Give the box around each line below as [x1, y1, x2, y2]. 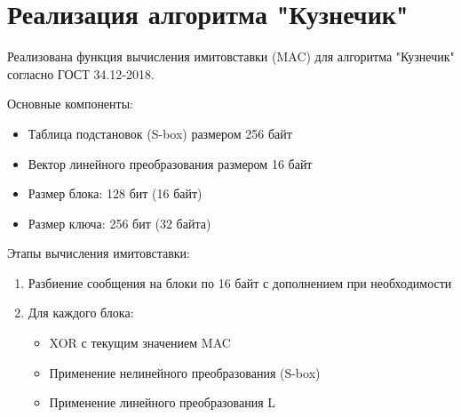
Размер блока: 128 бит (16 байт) [28, 184, 203, 203]
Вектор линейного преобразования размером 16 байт [28, 154, 313, 172]
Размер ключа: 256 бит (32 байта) [28, 213, 211, 232]
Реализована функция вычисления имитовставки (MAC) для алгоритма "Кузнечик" [7, 47, 455, 66]
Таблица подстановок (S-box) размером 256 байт [28, 124, 292, 142]
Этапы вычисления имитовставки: [7, 244, 190, 262]
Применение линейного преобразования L [49, 393, 276, 412]
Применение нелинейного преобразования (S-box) [49, 363, 321, 381]
